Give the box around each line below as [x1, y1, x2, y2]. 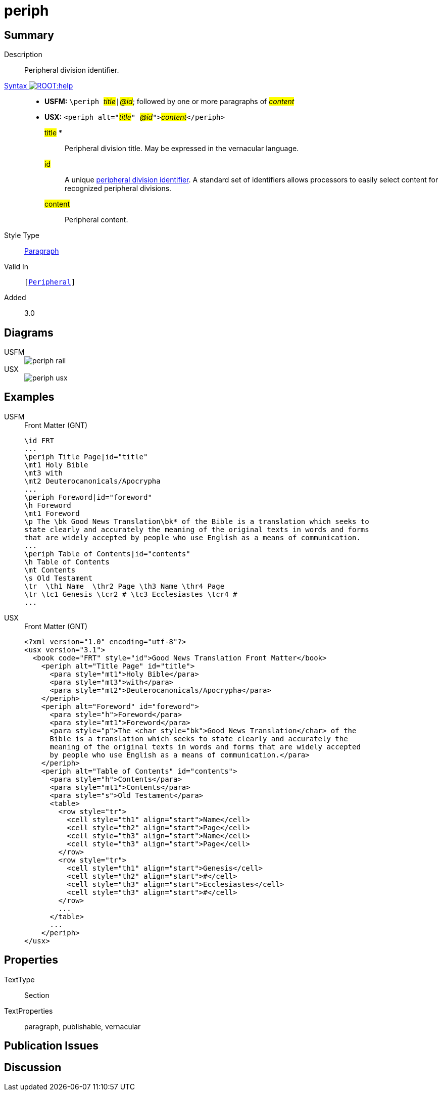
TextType [4, 975, 35, 984]
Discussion [4, 1061, 62, 1074]
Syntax [4, 81, 27, 90]
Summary [4, 28, 54, 41]
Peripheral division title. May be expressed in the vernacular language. [65, 144, 299, 153]
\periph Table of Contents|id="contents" [24, 549, 190, 558]
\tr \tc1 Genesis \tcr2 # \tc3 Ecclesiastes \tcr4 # [24, 590, 237, 598]
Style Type [4, 231, 40, 240]
